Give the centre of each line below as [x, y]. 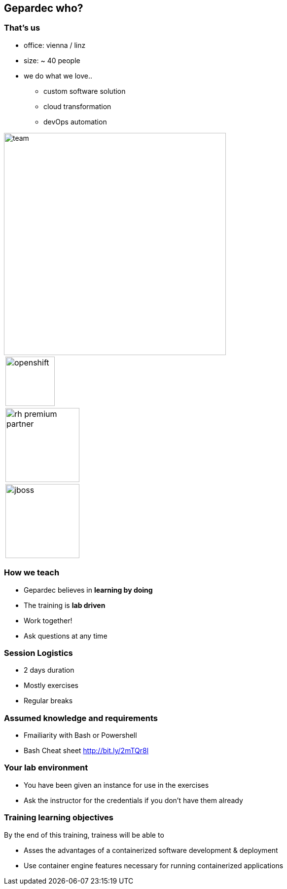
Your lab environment [46, 768]
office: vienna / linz [55, 45]
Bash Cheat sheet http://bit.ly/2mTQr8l [86, 751]
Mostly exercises [51, 686]
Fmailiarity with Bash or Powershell [80, 735]
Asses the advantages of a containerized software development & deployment [151, 850]
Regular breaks [48, 701]
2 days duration [49, 670]
